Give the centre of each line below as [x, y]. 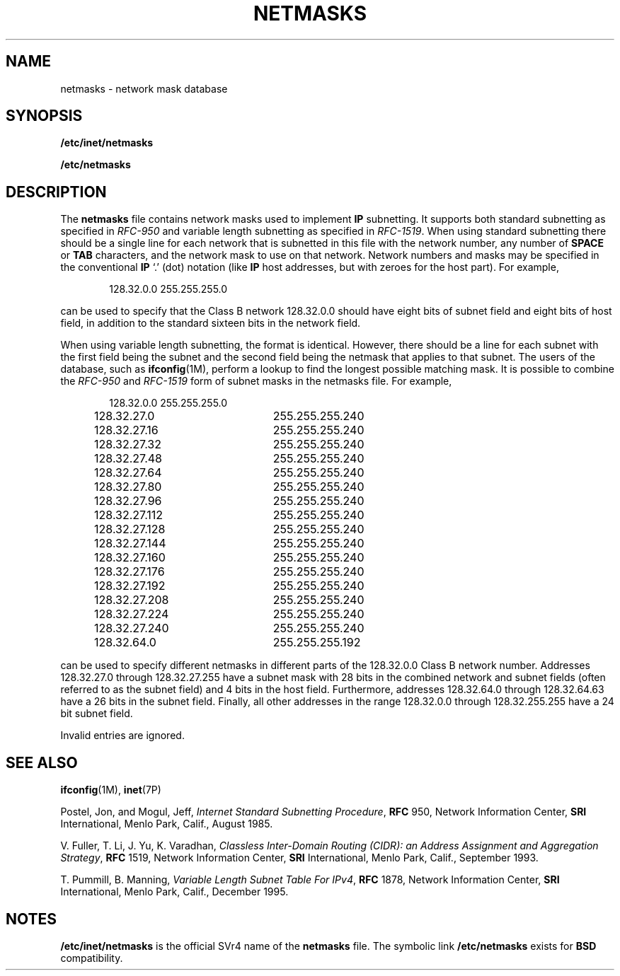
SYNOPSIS [44, 116]
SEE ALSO [42, 762]
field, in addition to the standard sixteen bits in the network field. [211, 323]
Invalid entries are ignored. [122, 736]
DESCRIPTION [56, 192]
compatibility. [92, 958]
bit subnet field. [97, 714]
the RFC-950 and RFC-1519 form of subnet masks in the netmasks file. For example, [256, 381]
